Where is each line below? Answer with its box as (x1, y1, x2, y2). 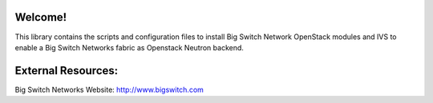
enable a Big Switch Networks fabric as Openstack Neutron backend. (14, 42, 245, 52)
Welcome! (14, 10, 67, 24)
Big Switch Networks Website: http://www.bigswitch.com (14, 85, 204, 94)
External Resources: (14, 64, 119, 77)
